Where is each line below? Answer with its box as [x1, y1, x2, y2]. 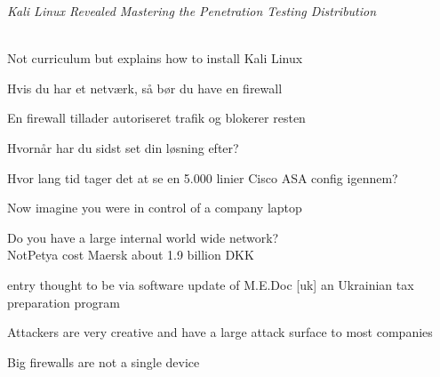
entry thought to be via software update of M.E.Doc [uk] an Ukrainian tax [7, 275, 414, 293]
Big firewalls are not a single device [7, 352, 200, 371]
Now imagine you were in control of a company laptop [7, 198, 302, 217]
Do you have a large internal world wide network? [7, 228, 279, 246]
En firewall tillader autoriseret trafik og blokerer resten [7, 108, 306, 127]
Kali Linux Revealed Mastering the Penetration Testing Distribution [7, 2, 377, 20]
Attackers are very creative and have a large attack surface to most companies [7, 323, 433, 341]
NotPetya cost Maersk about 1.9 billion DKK [7, 245, 254, 264]
